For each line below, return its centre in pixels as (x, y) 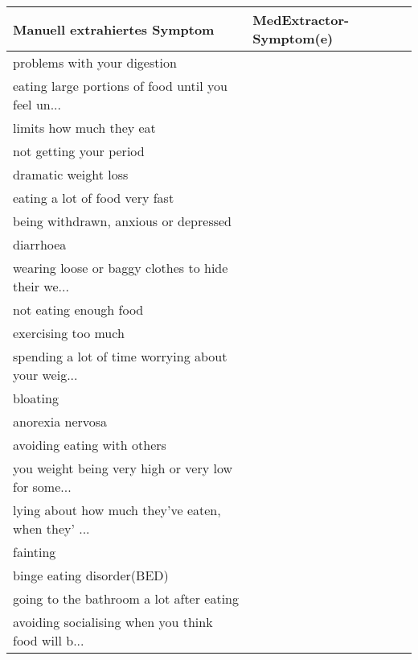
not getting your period (79, 151)
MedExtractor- (301, 20)
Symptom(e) (293, 38)
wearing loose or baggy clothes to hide (121, 268)
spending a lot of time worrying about (120, 356)
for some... (42, 487)
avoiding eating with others (90, 445)
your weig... (45, 375)
